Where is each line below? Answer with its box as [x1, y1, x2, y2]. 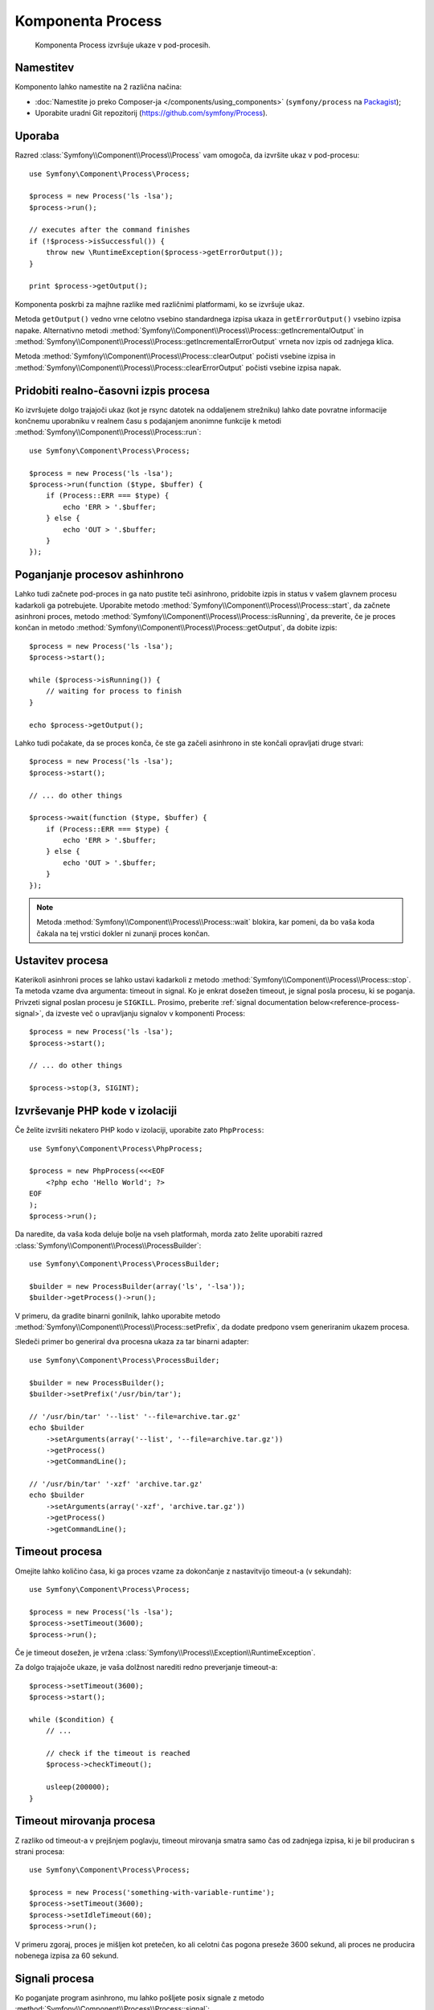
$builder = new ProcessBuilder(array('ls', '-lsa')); [29, 1282, 245, 1290]
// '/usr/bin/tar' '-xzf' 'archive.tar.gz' [29, 1479, 203, 1489]
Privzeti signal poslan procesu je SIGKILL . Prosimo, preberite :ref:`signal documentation [14, 997, 309, 1007]
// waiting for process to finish [45, 687, 182, 695]
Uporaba [14, 129, 59, 143]
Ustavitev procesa [14, 954, 108, 967]
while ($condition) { [29, 1715, 114, 1724]
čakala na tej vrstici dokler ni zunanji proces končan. [36, 929, 211, 938]
